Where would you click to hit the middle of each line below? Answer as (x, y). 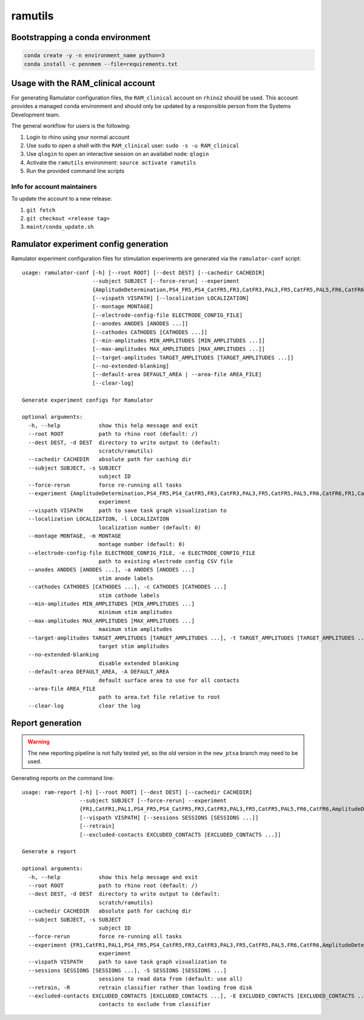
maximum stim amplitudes (136, 629)
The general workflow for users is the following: (71, 126)
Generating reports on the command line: (63, 778)
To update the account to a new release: (62, 199)
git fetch (41, 210)
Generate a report (49, 852)
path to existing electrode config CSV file (166, 562)
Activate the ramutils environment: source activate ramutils (111, 162)
